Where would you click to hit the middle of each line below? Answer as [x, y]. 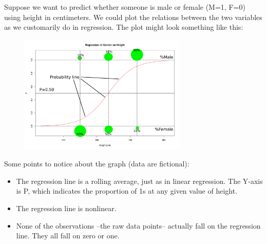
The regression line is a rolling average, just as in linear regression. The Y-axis [139, 181]
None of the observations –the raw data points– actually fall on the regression [138, 225]
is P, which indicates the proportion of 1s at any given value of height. [127, 191]
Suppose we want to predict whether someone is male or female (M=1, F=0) [125, 7]
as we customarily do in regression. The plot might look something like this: [124, 27]
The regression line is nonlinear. [66, 208]
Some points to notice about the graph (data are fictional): [97, 164]
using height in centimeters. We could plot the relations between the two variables [133, 17]
